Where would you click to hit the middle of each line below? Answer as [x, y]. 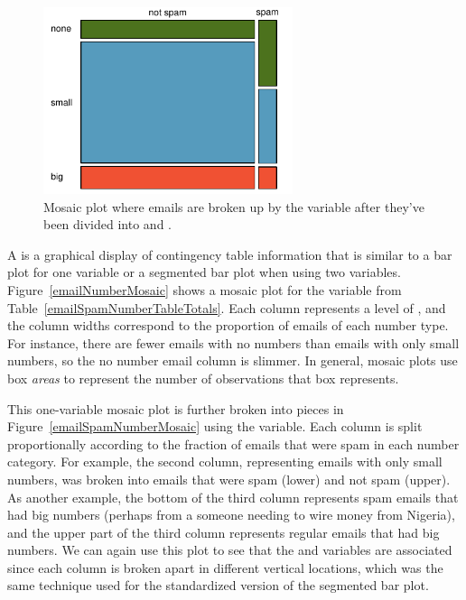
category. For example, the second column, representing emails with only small [225, 462]
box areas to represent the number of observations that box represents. [203, 378]
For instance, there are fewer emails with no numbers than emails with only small [233, 342]
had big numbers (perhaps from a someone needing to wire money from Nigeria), [231, 515]
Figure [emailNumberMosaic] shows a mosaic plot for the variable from [205, 289]
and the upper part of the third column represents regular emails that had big [224, 532]
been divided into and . [107, 224]
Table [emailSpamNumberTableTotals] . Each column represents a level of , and [227, 307]
